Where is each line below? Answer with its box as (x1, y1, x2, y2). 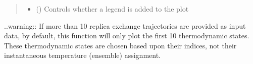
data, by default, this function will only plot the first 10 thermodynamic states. (4, 30, 249, 41)
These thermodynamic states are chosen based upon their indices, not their (4, 40, 237, 50)
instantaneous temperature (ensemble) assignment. (4, 50, 161, 60)
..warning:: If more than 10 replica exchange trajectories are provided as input (4, 20, 246, 31)
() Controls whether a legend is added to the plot (36, 4, 189, 14)
